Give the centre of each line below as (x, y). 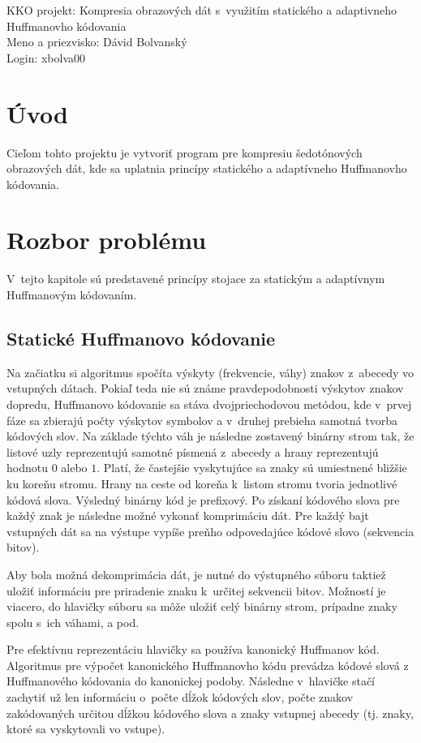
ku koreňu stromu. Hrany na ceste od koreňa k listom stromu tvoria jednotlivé (202, 483)
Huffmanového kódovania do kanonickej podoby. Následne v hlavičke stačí (191, 681)
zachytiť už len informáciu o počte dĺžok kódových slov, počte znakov (180, 697)
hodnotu (27, 468)
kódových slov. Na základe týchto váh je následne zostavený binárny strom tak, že (210, 436)
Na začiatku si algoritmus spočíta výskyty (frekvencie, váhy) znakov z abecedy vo (210, 372)
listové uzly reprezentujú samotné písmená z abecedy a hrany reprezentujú (193, 451)
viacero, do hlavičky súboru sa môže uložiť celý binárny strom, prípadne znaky (202, 606)
